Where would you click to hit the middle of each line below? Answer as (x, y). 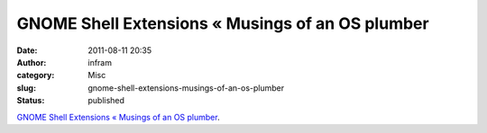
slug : (26, 88)
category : (36, 75)
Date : (27, 50)
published (106, 101)
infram (100, 62)
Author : (32, 62)
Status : (31, 101)
